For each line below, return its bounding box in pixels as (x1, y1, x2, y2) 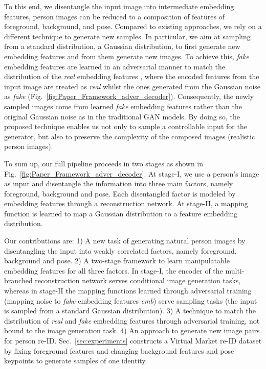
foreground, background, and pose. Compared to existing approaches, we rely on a (4, 21, 262, 32)
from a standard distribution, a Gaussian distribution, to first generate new (4, 41, 240, 52)
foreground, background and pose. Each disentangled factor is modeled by (4, 188, 236, 199)
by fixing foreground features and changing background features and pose (4, 345, 234, 356)
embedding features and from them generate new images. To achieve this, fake (4, 51, 249, 61)
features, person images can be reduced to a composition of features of (4, 11, 225, 21)
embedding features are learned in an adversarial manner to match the (4, 61, 226, 71)
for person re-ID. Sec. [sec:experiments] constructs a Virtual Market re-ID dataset (4, 335, 262, 346)
